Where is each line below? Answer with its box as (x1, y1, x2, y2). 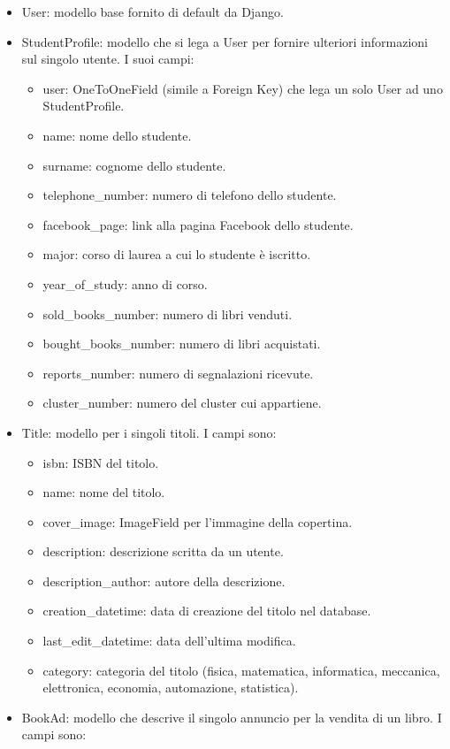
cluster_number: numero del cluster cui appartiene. (42, 394, 322, 412)
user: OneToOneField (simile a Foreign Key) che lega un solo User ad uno (42, 79, 443, 97)
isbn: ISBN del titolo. (42, 453, 159, 471)
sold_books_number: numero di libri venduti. (42, 304, 293, 323)
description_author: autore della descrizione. (42, 571, 286, 590)
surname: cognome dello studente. (42, 156, 226, 174)
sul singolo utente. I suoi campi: (21, 50, 194, 68)
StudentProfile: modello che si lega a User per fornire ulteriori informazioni (21, 32, 428, 50)
